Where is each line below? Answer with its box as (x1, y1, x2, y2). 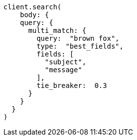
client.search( (3, 3, 62, 11)
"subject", (45, 58, 86, 66)
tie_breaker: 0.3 (36, 82, 107, 89)
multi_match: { (28, 27, 86, 34)
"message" (45, 66, 82, 74)
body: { (20, 11, 49, 19)
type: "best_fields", (36, 42, 124, 50)
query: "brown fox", (36, 34, 120, 42)
